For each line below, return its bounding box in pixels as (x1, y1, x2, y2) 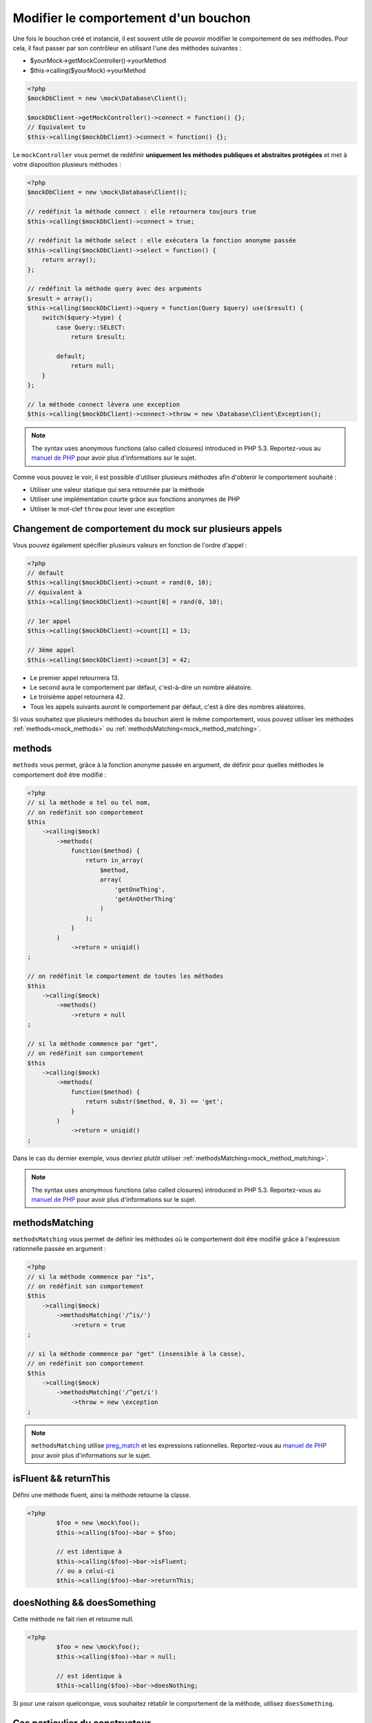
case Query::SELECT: (56, 323, 126, 331)
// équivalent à (27, 588, 83, 596)
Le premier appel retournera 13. (30, 673, 120, 682)
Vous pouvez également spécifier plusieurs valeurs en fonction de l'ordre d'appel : (12, 541, 247, 549)
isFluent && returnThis (12, 1472, 111, 1485)
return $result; (70, 333, 126, 341)
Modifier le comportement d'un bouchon (12, 10, 251, 26)
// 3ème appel (27, 646, 75, 654)
